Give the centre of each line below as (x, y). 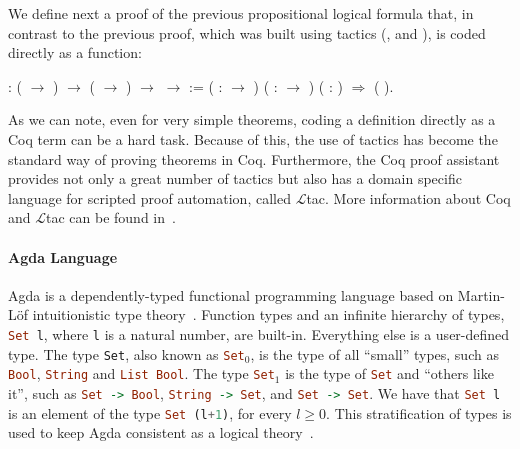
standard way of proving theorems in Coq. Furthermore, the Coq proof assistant (254, 158)
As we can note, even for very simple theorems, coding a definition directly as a (252, 119)
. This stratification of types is (419, 412)
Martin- (481, 294)
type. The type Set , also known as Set (126, 353)
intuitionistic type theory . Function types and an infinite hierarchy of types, (268, 314)
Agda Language (63, 256)
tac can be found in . (111, 217)
